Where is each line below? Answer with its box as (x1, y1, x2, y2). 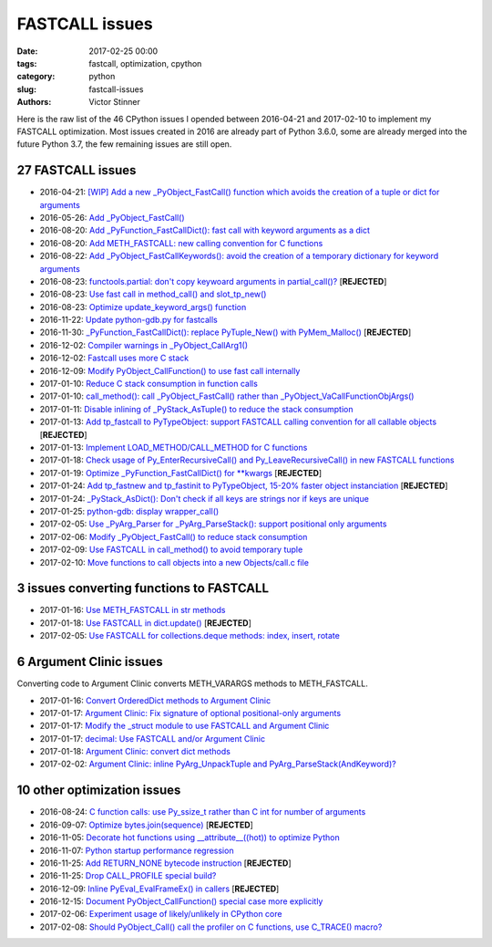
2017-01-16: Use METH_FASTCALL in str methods (39, 605, 227, 616)
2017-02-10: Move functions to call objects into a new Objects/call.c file (39, 557, 310, 567)
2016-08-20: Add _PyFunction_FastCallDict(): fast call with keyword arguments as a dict (39, 224, 371, 236)
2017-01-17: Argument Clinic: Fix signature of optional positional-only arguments (39, 707, 342, 718)
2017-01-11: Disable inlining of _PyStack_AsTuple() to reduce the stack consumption (39, 403, 354, 414)
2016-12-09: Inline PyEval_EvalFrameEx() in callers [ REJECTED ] (39, 883, 280, 894)
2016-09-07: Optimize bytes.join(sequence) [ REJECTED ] (39, 819, 254, 830)
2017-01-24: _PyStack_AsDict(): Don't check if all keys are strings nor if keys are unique (39, 493, 369, 504)
